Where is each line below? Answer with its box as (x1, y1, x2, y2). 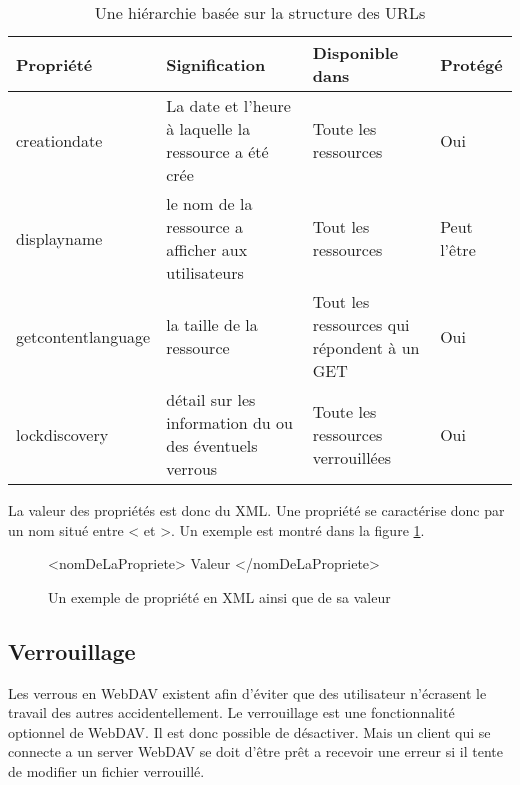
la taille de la (166, 313, 258, 336)
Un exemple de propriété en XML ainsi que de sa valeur (48, 586, 391, 607)
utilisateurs (166, 261, 244, 284)
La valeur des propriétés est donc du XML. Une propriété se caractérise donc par (8, 500, 505, 520)
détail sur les (166, 388, 256, 411)
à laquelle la (166, 117, 251, 140)
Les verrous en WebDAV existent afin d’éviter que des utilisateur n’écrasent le (8, 682, 487, 703)
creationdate (16, 128, 103, 152)
